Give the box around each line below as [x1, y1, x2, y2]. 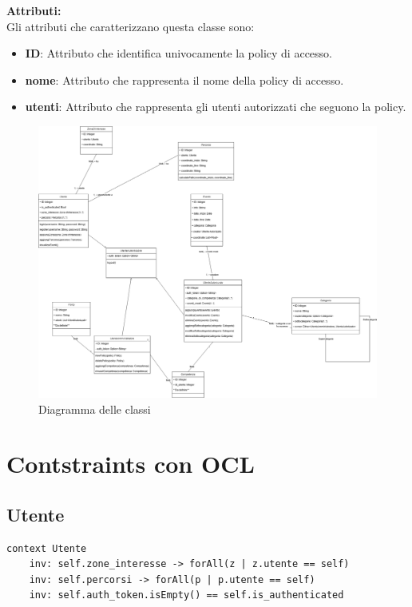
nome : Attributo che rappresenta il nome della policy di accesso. [25, 71, 344, 88]
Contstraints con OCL [6, 447, 255, 480]
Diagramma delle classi [38, 400, 151, 417]
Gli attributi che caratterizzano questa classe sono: [6, 18, 255, 34]
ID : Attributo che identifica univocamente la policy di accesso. [25, 45, 332, 61]
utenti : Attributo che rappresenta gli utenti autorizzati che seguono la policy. [25, 98, 406, 115]
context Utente [6, 542, 87, 554]
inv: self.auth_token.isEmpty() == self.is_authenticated [29, 589, 344, 601]
